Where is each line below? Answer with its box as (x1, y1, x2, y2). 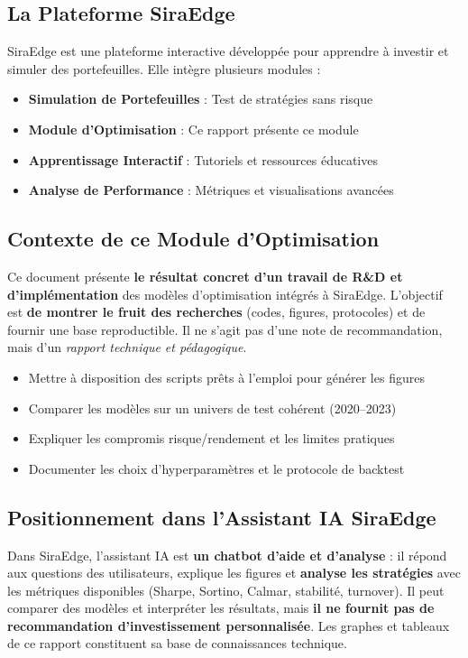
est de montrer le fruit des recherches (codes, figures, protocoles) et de (7, 302, 426, 321)
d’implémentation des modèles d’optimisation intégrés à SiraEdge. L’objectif (7, 284, 443, 303)
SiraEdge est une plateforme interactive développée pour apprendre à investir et (7, 42, 449, 60)
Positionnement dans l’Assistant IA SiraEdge (7, 503, 436, 531)
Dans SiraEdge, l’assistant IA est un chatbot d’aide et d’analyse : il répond (7, 545, 447, 564)
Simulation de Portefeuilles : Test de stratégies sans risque (28, 89, 373, 108)
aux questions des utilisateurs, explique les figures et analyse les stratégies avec (7, 563, 461, 582)
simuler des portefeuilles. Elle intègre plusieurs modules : (7, 59, 321, 78)
